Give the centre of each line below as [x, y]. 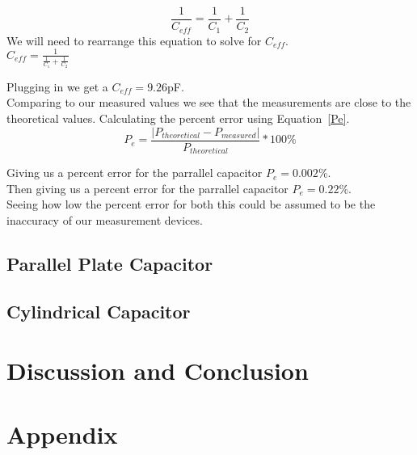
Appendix [62, 434]
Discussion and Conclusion [158, 371]
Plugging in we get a [57, 86]
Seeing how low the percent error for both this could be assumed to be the [191, 204]
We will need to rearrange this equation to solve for [134, 40]
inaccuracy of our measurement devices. [105, 219]
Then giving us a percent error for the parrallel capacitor [147, 188]
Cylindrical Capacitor [99, 311]
